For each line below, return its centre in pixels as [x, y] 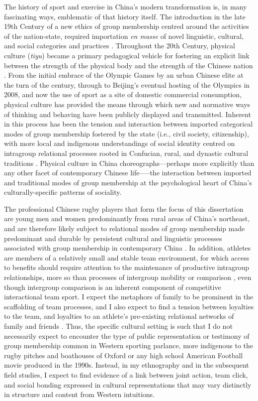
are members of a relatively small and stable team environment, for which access [127, 257]
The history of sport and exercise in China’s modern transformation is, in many [126, 6]
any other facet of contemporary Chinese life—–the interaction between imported [128, 173]
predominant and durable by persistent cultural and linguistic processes [113, 238]
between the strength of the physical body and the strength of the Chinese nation [129, 65]
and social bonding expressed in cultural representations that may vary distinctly [128, 384]
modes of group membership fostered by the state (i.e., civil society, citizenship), [127, 133]
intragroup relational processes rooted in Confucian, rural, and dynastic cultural [126, 153]
